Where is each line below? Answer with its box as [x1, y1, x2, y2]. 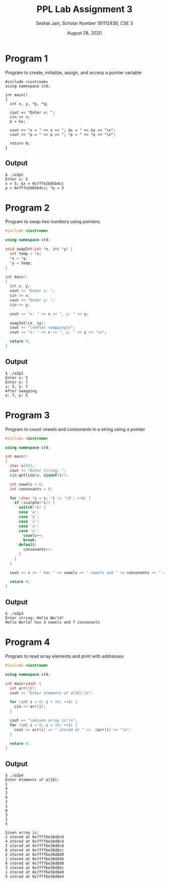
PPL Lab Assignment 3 [36, 4, 133, 15]
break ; [23, 538, 37, 543]
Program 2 [5, 202, 50, 213]
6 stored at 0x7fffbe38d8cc [5, 848, 64, 853]
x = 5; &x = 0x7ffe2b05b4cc [5, 181, 64, 186]
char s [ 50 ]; [10, 464, 35, 469]
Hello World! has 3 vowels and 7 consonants [5, 620, 100, 625]
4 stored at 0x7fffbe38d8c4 [5, 839, 64, 844]
